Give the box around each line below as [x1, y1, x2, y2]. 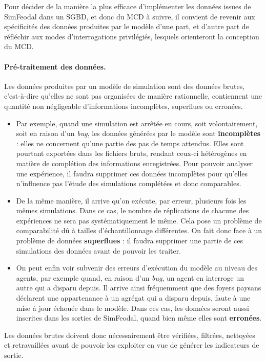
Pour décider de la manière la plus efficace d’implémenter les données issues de [4, 1, 251, 11]
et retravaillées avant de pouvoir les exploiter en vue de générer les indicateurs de [4, 340, 259, 350]
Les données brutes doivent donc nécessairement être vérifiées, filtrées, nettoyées [4, 329, 255, 340]
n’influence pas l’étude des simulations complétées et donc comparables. [16, 178, 241, 189]
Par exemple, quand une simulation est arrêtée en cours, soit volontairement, [16, 118, 258, 128]
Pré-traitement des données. [4, 61, 106, 72]
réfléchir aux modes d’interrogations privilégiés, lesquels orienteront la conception [4, 31, 259, 41]
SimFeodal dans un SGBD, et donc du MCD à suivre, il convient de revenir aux [4, 11, 255, 21]
